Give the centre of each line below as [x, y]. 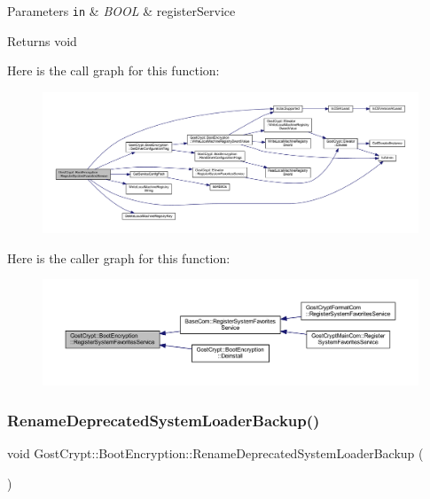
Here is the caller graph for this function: [119, 257]
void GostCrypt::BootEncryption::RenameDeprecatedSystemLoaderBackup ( [215, 452]
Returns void [42, 40]
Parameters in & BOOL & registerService [121, 11]
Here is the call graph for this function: [113, 70]
